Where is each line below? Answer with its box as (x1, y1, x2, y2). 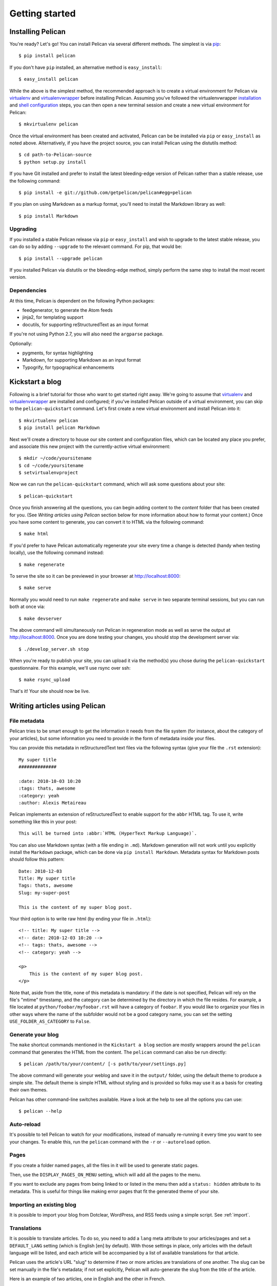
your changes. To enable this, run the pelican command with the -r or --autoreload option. (9, 1138, 211, 1145)
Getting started (9, 8, 76, 19)
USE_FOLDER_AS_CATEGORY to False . (9, 1019, 91, 1025)
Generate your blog (9, 1031, 59, 1038)
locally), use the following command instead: (9, 549, 104, 556)
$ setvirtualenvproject (18, 470, 78, 476)
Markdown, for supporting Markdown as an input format (22, 357, 141, 363)
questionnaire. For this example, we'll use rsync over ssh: (9, 665, 131, 671)
